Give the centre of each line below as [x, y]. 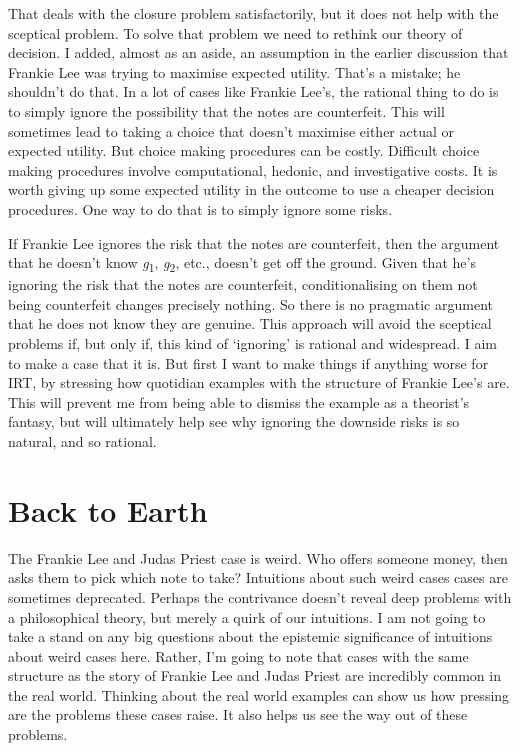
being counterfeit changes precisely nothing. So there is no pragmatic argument [250, 303]
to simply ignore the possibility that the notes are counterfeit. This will [226, 110]
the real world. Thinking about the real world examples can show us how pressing [259, 694]
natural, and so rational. [82, 441]
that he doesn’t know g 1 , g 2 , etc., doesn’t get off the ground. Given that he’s [242, 263]
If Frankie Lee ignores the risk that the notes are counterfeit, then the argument [254, 242]
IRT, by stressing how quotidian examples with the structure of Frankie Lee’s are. [259, 382]
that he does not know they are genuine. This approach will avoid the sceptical [250, 323]
